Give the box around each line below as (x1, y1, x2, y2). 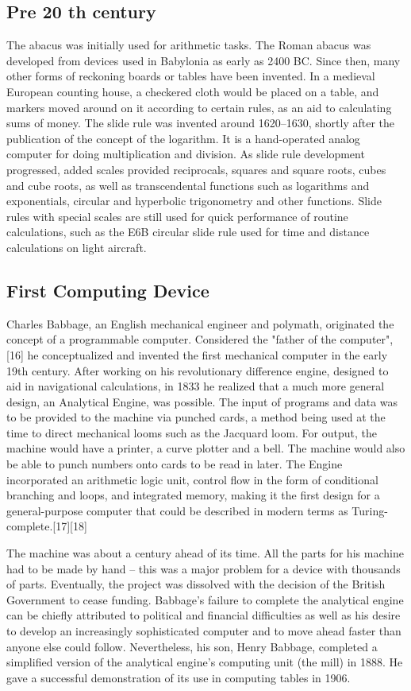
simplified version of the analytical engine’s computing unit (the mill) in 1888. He (6, 654, 403, 670)
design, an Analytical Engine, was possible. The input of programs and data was (6, 393, 398, 410)
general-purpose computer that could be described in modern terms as (6, 502, 348, 518)
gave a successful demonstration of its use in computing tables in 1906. (6, 669, 351, 685)
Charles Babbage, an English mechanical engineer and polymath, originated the (6, 315, 394, 332)
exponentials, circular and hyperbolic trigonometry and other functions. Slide (6, 192, 382, 209)
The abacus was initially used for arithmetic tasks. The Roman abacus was (6, 37, 371, 53)
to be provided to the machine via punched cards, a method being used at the (6, 409, 386, 425)
